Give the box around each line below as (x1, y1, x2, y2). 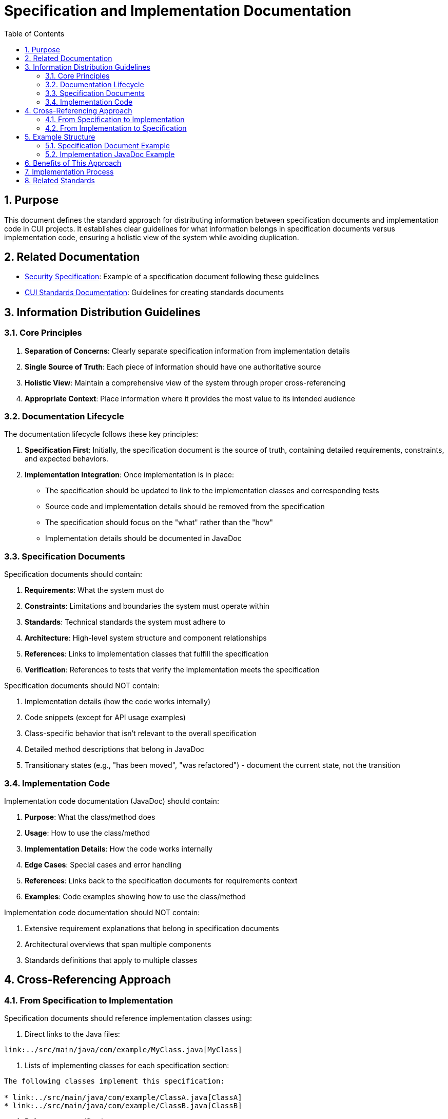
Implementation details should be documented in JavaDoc (45, 534, 242, 543)
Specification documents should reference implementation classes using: (4, 1014, 252, 1023)
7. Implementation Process (25, 167, 114, 176)
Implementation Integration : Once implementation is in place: (25, 470, 234, 479)
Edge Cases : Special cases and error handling (25, 860, 182, 869)
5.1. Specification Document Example (45, 141, 170, 150)
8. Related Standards (25, 176, 95, 185)
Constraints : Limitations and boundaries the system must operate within (25, 602, 269, 611)
